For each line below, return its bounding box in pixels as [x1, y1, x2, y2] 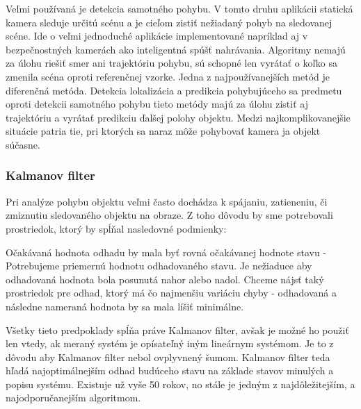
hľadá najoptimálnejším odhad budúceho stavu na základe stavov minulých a [6, 363, 334, 378]
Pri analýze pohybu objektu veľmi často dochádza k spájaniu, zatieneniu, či [6, 194, 328, 208]
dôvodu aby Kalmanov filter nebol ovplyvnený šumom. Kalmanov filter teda [6, 349, 330, 364]
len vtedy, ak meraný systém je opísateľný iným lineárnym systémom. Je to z [6, 336, 334, 351]
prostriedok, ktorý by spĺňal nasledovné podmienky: [6, 221, 227, 235]
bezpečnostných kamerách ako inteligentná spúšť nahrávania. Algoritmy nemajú [6, 42, 346, 56]
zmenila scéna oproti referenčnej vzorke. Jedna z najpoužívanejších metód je [6, 69, 330, 83]
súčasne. [6, 137, 40, 151]
